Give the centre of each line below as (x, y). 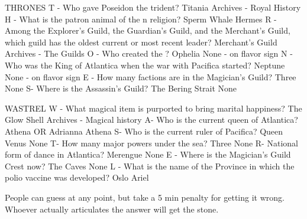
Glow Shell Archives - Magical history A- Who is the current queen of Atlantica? (151, 120)
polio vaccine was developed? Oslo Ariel (77, 177)
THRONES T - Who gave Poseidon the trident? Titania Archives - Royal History (153, 7)
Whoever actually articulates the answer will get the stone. (112, 209)
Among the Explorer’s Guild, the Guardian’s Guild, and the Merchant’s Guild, (148, 30)
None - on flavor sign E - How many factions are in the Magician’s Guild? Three (151, 76)
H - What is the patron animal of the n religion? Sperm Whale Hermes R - (141, 19)
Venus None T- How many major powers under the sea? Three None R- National (151, 143)
